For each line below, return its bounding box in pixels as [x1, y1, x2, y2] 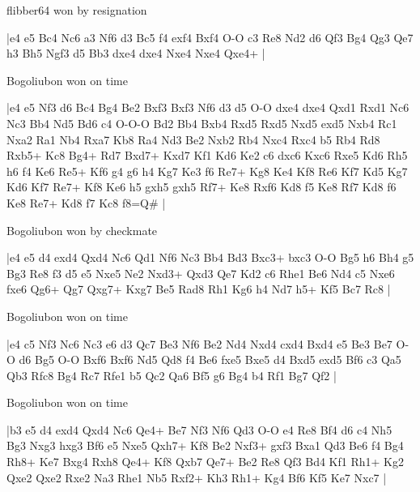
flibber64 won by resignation [6, 2, 147, 18]
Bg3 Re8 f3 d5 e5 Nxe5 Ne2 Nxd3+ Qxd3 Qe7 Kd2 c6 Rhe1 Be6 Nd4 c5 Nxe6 [6, 264, 395, 281]
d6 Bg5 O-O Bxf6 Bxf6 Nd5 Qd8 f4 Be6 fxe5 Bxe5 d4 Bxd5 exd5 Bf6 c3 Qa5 [19, 351, 401, 368]
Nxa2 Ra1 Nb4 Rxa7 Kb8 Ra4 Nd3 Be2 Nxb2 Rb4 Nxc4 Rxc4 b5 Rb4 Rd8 [6, 130, 380, 148]
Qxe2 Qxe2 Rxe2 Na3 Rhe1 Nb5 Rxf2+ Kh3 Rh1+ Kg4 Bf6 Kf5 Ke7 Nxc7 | [6, 468, 387, 486]
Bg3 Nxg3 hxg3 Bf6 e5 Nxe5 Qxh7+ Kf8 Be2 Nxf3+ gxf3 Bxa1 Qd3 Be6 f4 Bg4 [6, 437, 404, 454]
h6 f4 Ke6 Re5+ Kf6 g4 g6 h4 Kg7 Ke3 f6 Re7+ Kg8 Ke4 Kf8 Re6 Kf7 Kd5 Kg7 [6, 162, 408, 179]
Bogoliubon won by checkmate [6, 221, 158, 238]
